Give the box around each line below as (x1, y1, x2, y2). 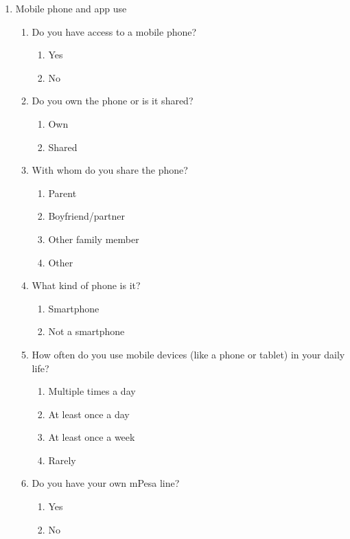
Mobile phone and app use (15, 1, 127, 15)
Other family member (48, 231, 139, 246)
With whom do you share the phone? (32, 163, 188, 177)
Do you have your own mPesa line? (32, 476, 180, 490)
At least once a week (48, 430, 135, 444)
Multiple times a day (48, 384, 136, 398)
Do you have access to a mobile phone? (32, 24, 197, 38)
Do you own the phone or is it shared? (32, 93, 194, 108)
